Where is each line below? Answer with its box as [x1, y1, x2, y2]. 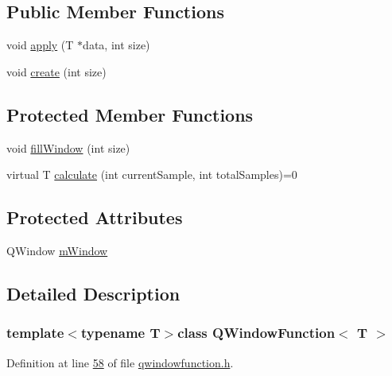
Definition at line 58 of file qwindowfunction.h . [6, 354, 234, 370]
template [6, 323, 64, 343]
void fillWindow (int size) [6, 139, 130, 156]
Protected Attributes [6, 205, 183, 230]
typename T [80, 323, 161, 343]
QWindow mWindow [6, 242, 108, 258]
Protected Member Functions [6, 102, 254, 126]
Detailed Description [6, 281, 180, 305]
